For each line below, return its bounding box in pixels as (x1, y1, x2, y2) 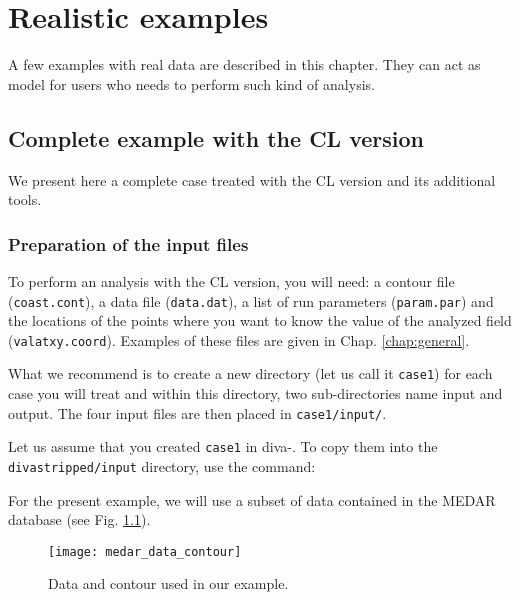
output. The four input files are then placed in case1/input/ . (8, 402, 387, 423)
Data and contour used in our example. (48, 573, 289, 594)
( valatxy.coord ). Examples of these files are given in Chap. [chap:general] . (8, 329, 470, 350)
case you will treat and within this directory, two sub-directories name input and (8, 383, 503, 404)
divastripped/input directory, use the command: (8, 455, 316, 476)
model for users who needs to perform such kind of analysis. (8, 73, 375, 94)
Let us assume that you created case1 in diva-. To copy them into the (8, 436, 438, 457)
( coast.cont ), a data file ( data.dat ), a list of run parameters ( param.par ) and (8, 290, 494, 311)
